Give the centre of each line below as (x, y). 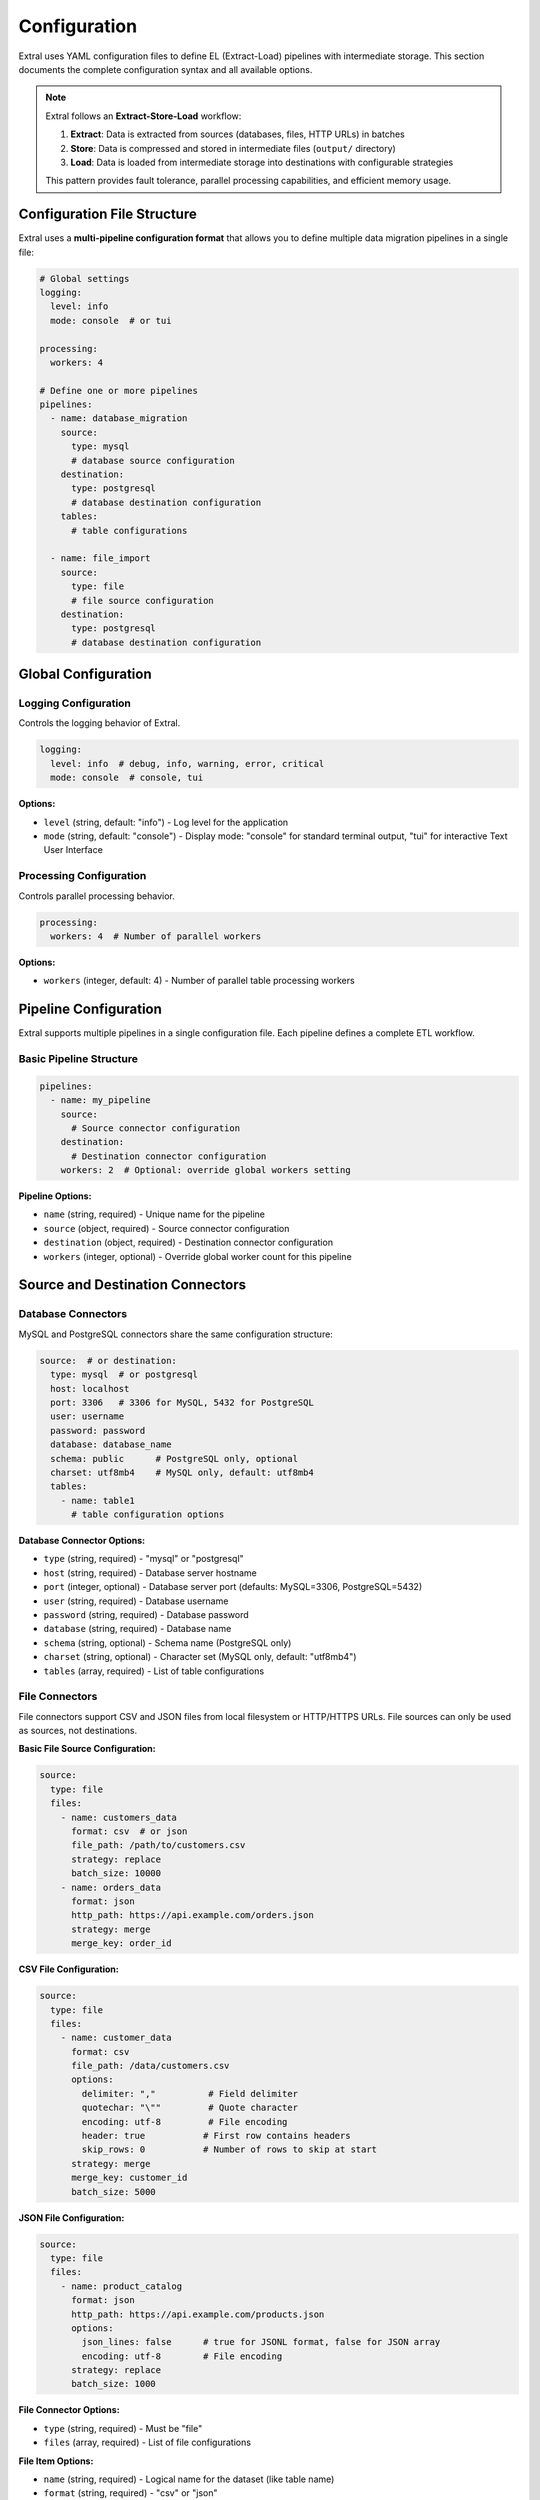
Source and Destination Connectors (132, 1285)
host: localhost (90, 1388)
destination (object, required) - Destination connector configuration (188, 1242)
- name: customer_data (116, 2038)
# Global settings (84, 278)
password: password (98, 1430)
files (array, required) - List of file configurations (147, 2442)
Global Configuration (85, 674)
